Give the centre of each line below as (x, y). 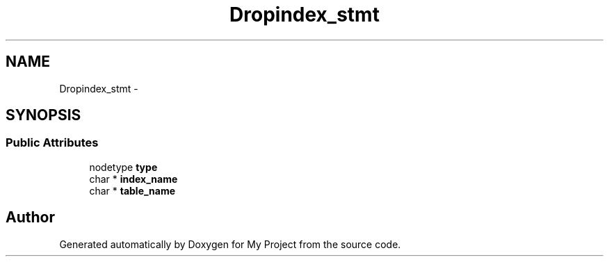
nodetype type (123, 167)
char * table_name (132, 190)
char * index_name (133, 179)
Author (30, 218)
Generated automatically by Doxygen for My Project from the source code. (230, 244)
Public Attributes (52, 143)
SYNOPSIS (43, 115)
